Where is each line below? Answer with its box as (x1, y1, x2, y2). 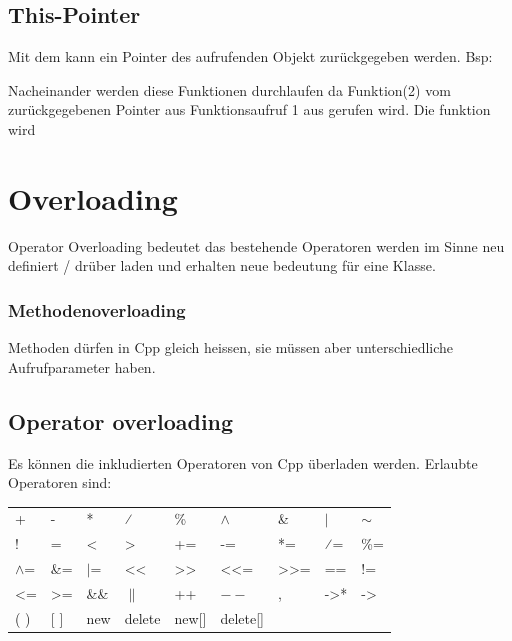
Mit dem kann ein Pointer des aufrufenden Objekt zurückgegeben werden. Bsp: (8, 46, 493, 67)
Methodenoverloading (8, 297, 186, 322)
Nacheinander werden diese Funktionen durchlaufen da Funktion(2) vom (8, 79, 451, 100)
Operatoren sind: (8, 472, 112, 493)
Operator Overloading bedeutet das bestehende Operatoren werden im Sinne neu (8, 235, 505, 256)
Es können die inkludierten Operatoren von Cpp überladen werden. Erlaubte (8, 452, 478, 473)
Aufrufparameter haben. (8, 356, 156, 377)
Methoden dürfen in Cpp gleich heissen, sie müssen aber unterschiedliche (8, 337, 454, 358)
